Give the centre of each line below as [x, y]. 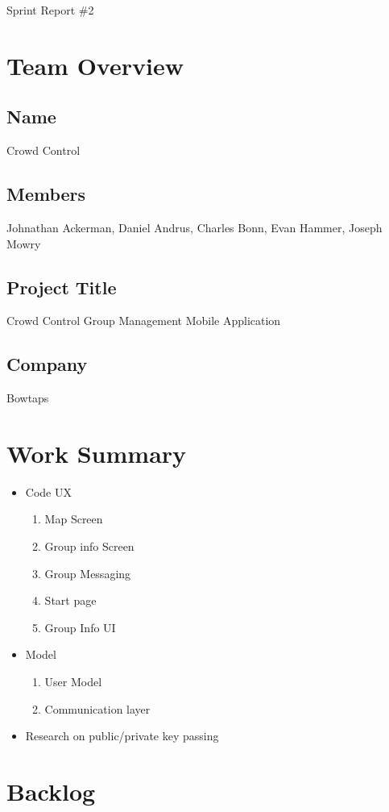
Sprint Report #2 [50, 10]
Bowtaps [28, 398]
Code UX [48, 491]
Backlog [51, 791]
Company [47, 364]
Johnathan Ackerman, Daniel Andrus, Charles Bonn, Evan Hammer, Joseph [194, 227]
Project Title [62, 287]
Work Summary [97, 453]
